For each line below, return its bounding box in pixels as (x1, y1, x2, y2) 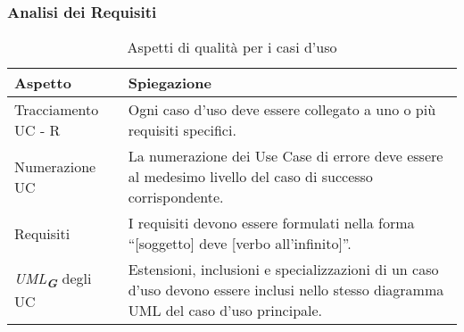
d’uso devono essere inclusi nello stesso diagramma (128, 279, 444, 301)
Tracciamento (14, 99, 99, 120)
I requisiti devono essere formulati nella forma (128, 212, 415, 234)
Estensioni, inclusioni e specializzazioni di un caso (128, 259, 439, 280)
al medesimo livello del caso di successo (128, 166, 373, 187)
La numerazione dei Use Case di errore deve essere (128, 145, 443, 167)
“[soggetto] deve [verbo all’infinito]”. (128, 233, 352, 254)
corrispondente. (128, 187, 224, 208)
